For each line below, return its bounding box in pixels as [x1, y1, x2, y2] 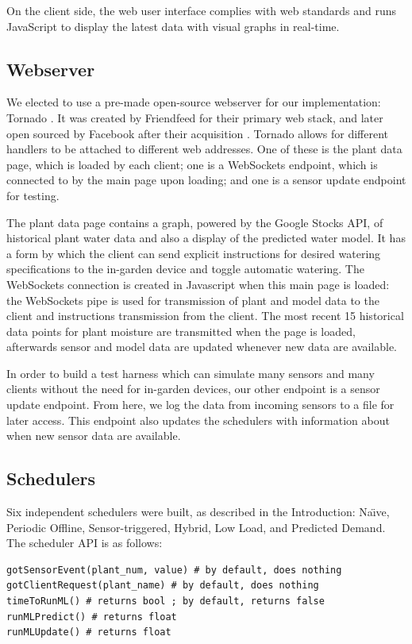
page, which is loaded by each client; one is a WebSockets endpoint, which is [6, 156, 378, 172]
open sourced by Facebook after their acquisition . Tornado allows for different [6, 125, 388, 141]
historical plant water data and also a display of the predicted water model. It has [6, 229, 406, 246]
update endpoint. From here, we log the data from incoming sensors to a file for [6, 396, 395, 413]
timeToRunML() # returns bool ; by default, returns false [6, 596, 325, 607]
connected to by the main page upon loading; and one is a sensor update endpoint [6, 172, 406, 188]
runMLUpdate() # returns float [6, 627, 171, 638]
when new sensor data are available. [6, 427, 181, 444]
